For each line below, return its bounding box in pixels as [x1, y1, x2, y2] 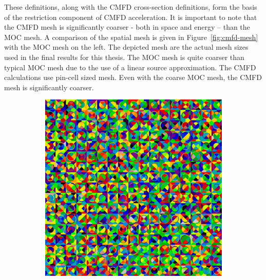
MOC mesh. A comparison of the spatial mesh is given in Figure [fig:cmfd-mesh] [4, 31, 258, 42]
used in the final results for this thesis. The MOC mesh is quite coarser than [4, 51, 244, 62]
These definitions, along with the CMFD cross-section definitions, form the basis [4, 2, 257, 12]
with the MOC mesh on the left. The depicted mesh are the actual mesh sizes [4, 42, 249, 52]
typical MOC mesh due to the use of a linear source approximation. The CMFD [4, 62, 256, 72]
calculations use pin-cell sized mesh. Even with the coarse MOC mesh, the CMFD [4, 72, 262, 83]
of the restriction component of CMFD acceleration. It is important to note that [4, 11, 257, 22]
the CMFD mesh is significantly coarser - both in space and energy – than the [4, 22, 250, 32]
